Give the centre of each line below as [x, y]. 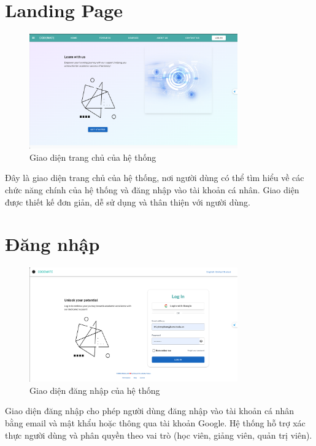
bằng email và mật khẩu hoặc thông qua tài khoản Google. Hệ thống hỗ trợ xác [155, 422]
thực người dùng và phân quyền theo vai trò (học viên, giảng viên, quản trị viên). [159, 435]
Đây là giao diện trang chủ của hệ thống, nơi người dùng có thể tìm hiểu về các [155, 178]
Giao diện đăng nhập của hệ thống [95, 390]
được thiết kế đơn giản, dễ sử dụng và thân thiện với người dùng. [128, 202]
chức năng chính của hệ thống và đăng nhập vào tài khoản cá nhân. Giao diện [152, 190]
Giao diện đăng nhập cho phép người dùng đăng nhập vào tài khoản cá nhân [150, 411]
